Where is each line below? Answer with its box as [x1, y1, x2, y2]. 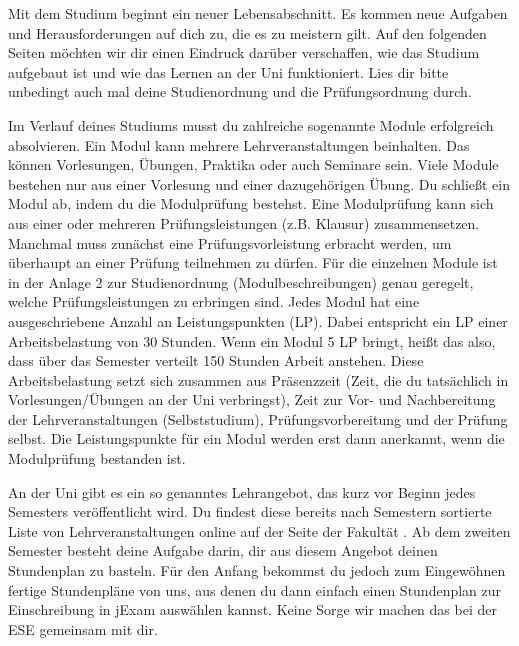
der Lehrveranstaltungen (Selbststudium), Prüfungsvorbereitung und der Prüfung [8, 408, 508, 429]
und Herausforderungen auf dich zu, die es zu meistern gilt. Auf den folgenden [8, 22, 487, 43]
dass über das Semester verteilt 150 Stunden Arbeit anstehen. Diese [8, 350, 424, 371]
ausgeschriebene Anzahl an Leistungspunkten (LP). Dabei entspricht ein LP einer [8, 310, 508, 331]
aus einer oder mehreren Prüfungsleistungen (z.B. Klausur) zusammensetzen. [8, 212, 480, 233]
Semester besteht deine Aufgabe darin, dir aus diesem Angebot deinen [8, 540, 438, 561]
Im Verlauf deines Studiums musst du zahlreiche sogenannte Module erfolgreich [8, 114, 494, 135]
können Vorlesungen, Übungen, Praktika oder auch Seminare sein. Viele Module [8, 154, 499, 175]
